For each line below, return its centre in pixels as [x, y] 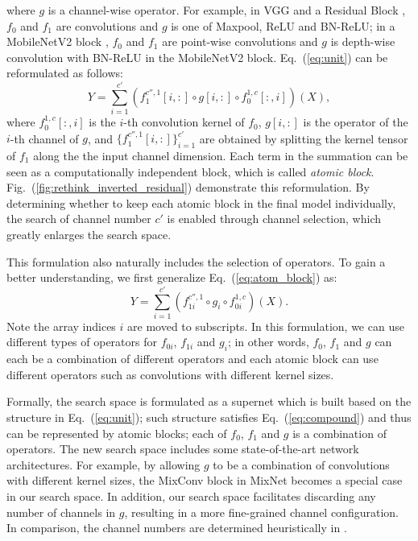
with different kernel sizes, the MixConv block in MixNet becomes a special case [205, 480]
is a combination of [339, 433]
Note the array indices [61, 326]
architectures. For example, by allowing [103, 464]
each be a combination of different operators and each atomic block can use [192, 359]
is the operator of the [356, 122]
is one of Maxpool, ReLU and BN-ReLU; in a [283, 25]
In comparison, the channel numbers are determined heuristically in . [177, 528]
